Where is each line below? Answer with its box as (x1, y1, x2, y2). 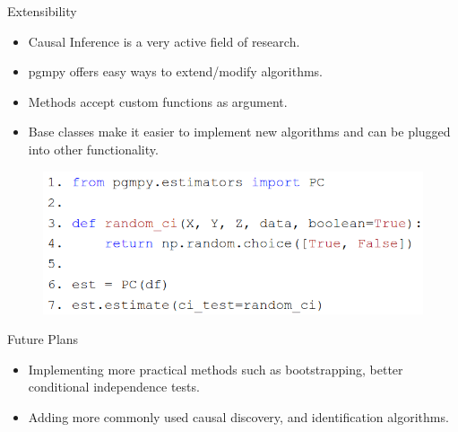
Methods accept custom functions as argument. (28, 92, 288, 110)
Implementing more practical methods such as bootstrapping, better (28, 359, 403, 378)
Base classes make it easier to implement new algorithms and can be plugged (28, 122, 451, 141)
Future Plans (7, 330, 79, 348)
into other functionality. (28, 139, 159, 158)
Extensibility (7, 2, 77, 20)
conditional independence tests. (28, 377, 200, 396)
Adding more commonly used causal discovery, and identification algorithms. (28, 407, 449, 426)
